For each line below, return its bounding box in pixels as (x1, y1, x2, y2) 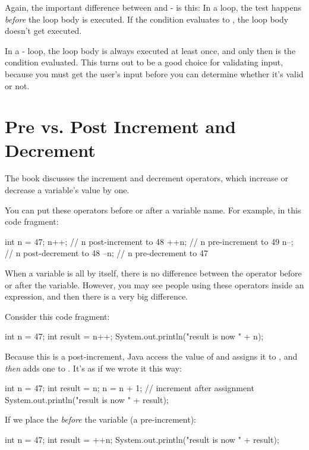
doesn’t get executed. (5, 24, 82, 37)
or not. (5, 79, 30, 92)
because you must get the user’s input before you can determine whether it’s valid (5, 67, 304, 80)
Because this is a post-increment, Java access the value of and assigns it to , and (5, 350, 298, 362)
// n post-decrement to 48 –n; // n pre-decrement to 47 (5, 247, 208, 259)
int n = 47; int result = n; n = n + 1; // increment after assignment (5, 382, 254, 394)
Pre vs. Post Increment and (5, 114, 236, 139)
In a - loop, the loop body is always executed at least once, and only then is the (5, 44, 296, 56)
